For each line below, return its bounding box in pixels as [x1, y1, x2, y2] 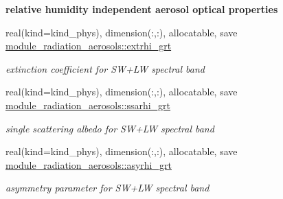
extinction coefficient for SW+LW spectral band [5, 61, 205, 75]
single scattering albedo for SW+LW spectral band [5, 121, 214, 135]
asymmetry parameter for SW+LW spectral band [5, 180, 210, 195]
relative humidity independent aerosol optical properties [5, 2, 278, 16]
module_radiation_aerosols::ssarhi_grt [5, 97, 171, 112]
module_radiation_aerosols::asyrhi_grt [5, 157, 172, 172]
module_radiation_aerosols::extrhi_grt [5, 38, 172, 53]
